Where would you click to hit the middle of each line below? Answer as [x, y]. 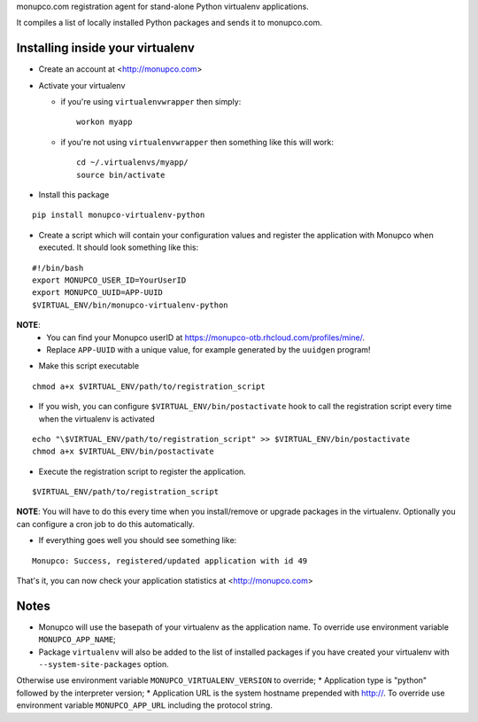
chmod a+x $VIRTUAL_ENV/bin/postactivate [123, 451]
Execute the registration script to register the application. [143, 471]
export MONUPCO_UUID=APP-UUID [98, 293]
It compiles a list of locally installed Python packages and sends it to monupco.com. [170, 23]
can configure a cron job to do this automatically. [105, 524]
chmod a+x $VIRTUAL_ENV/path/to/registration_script [149, 386]
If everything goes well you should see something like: [138, 540]
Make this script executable [89, 366]
